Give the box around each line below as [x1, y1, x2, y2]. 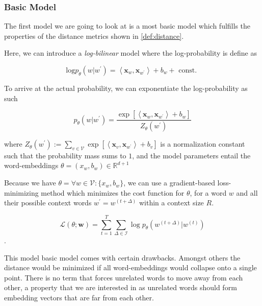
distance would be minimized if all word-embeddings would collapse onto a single [4, 262, 257, 273]
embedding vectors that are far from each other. [4, 292, 154, 302]
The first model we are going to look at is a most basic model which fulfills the [4, 20, 251, 31]
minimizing [4, 187, 39, 198]
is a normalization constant [160, 138, 245, 149]
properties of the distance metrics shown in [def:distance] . [4, 30, 184, 41]
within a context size [139, 197, 204, 208]
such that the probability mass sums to [4, 150, 126, 160]
